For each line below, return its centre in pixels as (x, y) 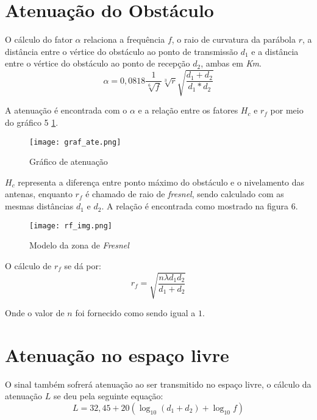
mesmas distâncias (39, 206)
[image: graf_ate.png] (75, 142)
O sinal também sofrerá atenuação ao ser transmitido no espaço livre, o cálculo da (158, 384)
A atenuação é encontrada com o (66, 110)
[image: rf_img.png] (71, 226)
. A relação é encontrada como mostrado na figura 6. (200, 206)
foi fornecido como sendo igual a (135, 313)
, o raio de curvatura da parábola (233, 39)
